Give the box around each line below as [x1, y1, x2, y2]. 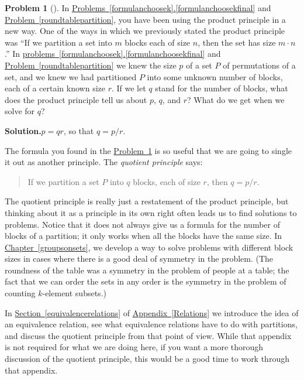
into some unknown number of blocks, [147, 70, 283, 83]
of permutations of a [223, 59, 296, 71]
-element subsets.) [42, 287, 106, 299]
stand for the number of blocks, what [155, 82, 288, 94]
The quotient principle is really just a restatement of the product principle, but [5, 195, 289, 207]
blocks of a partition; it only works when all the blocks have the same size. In [5, 230, 282, 242]
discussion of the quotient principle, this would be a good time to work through [5, 352, 289, 365]
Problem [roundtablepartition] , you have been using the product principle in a [5, 13, 286, 25]
